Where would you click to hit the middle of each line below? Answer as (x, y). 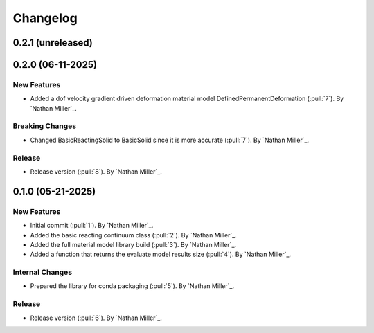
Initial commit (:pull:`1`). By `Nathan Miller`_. (92, 226)
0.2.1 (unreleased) (53, 43)
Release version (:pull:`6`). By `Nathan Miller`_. (96, 318)
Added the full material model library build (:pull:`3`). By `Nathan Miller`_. (133, 244)
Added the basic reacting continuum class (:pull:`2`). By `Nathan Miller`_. (133, 235)
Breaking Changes (45, 126)
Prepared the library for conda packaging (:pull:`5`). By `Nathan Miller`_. (132, 286)
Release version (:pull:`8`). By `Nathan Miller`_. (96, 172)
